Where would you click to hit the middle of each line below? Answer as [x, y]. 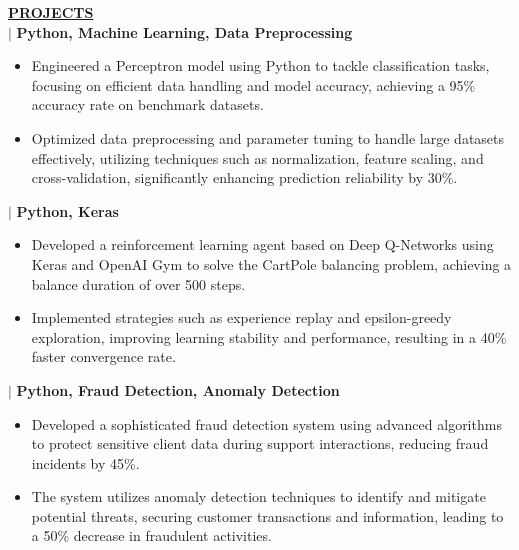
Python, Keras [67, 210]
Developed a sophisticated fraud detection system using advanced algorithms [266, 423]
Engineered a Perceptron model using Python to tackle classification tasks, [260, 65]
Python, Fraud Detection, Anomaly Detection [178, 389]
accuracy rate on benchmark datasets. [147, 104]
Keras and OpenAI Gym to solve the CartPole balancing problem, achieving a [271, 263]
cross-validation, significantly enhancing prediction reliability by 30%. [244, 177]
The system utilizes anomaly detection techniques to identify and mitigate [258, 496]
